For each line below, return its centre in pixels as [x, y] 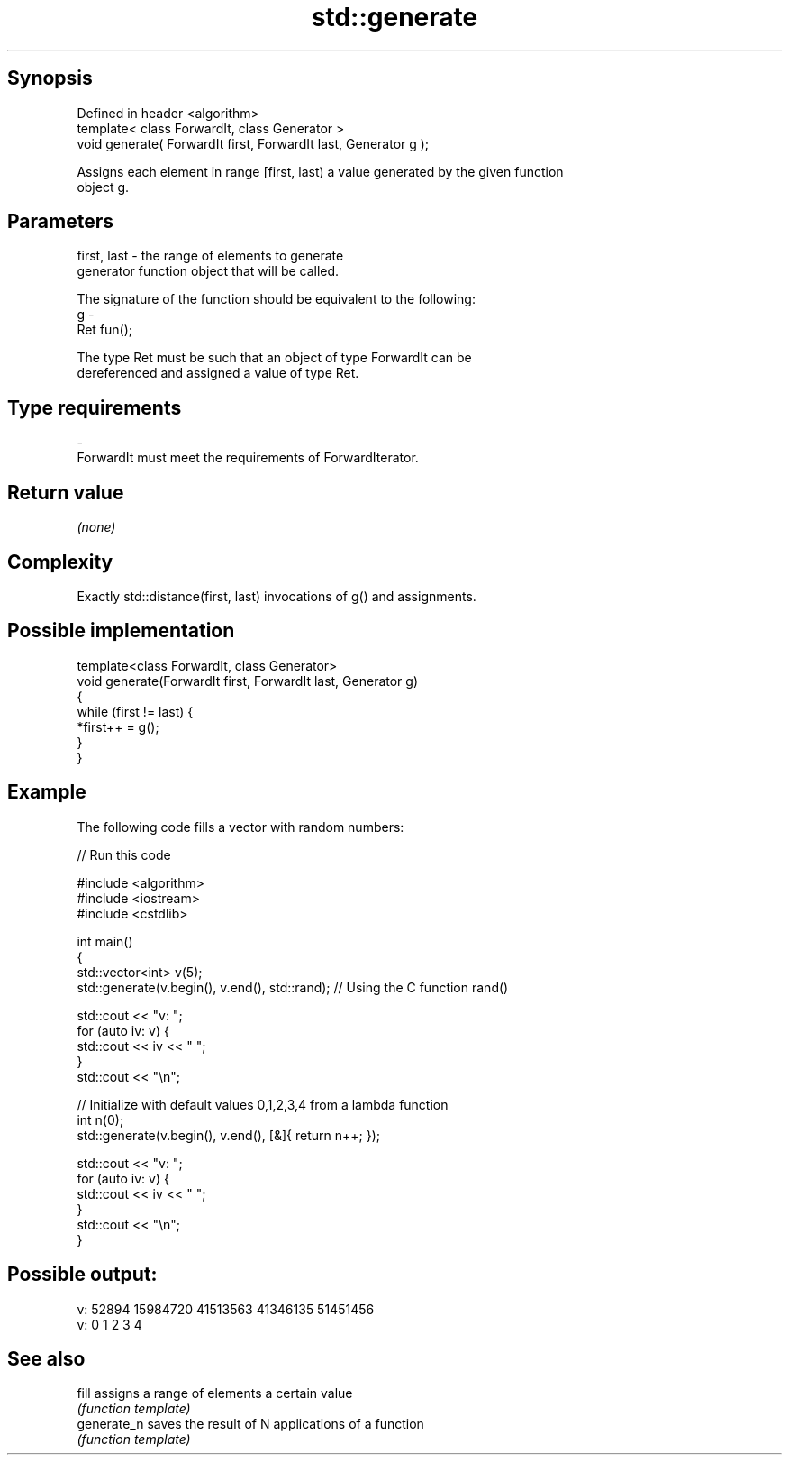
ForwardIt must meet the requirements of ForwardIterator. [248, 458]
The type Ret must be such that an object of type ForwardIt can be [274, 358]
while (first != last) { [135, 711]
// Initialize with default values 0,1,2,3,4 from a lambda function [263, 1104]
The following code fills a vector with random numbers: [240, 827]
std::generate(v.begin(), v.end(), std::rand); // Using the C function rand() [293, 987]
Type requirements [95, 407]
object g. [103, 187]
